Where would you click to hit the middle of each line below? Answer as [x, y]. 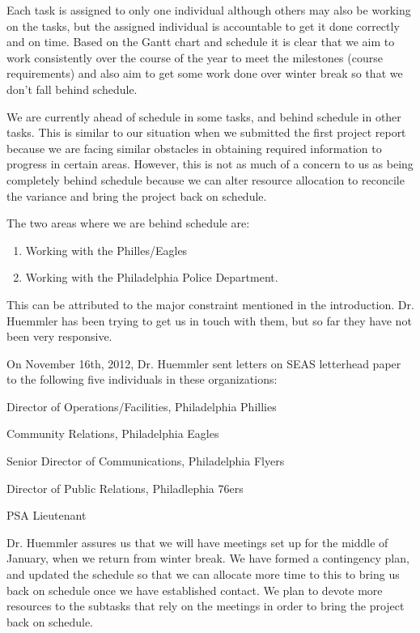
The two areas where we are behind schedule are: [128, 223]
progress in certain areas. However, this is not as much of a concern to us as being [210, 164]
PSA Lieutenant [47, 515]
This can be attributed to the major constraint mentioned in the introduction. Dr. [210, 304]
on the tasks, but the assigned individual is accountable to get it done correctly [203, 25]
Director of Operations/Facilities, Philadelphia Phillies [142, 406]
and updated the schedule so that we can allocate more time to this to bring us [203, 574]
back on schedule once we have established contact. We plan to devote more [195, 590]
